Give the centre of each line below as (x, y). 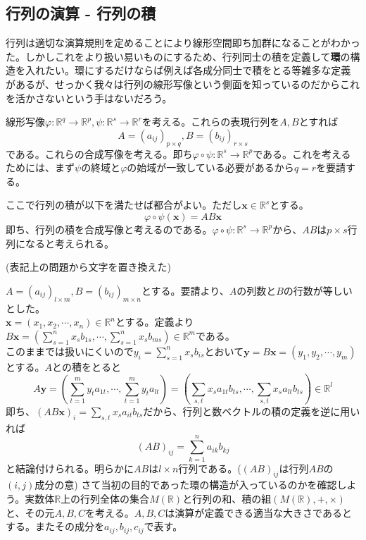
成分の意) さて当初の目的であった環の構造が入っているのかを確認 (186, 485)
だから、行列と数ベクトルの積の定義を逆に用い (252, 411)
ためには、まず (40, 167)
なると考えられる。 (69, 243)
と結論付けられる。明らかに (70, 468)
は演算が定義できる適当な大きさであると (258, 512)
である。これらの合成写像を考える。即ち (99, 153)
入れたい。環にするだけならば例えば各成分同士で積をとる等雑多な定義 (188, 70)
